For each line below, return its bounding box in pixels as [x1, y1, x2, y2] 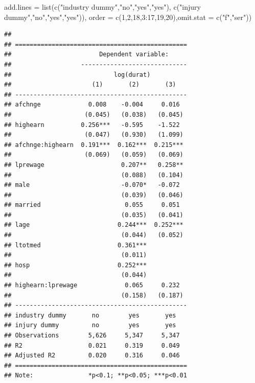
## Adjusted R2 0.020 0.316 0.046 [4, 352, 180, 359]
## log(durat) [4, 71, 151, 78]
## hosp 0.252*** [4, 261, 147, 269]
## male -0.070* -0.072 [4, 181, 180, 189]
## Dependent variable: [4, 51, 169, 58]
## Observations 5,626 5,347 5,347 [4, 332, 180, 339]
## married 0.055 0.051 [4, 201, 180, 209]
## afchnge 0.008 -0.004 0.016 [4, 101, 180, 109]
